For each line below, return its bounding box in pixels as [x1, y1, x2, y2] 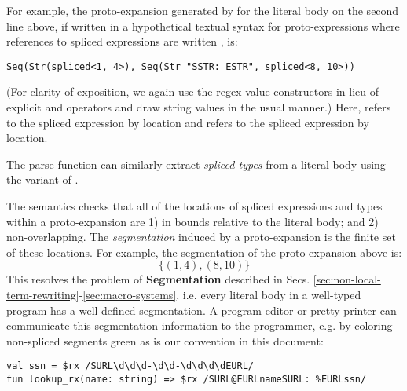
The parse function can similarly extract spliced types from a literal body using [6, 155, 386, 172]
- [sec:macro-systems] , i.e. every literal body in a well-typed [79, 286, 361, 302]
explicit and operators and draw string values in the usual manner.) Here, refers [6, 99, 391, 115]
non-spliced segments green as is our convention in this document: [6, 332, 324, 349]
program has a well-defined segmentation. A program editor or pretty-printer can [6, 301, 397, 318]
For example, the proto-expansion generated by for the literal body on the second [6, 2, 399, 18]
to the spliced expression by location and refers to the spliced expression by [6, 114, 369, 130]
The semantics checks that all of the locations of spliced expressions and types [6, 198, 383, 214]
